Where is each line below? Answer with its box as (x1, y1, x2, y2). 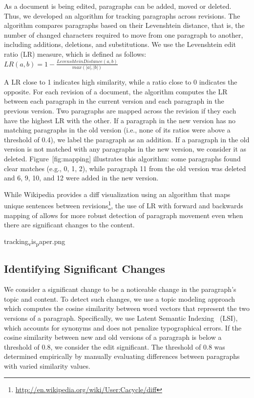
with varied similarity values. (4, 360, 90, 371)
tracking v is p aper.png (4, 236, 65, 247)
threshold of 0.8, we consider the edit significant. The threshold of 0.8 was (4, 341, 225, 352)
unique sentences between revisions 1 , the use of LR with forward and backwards (4, 199, 243, 211)
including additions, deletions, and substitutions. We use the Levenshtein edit (4, 39, 236, 49)
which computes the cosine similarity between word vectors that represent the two (4, 303, 250, 313)
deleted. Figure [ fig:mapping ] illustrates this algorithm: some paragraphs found (4, 154, 241, 163)
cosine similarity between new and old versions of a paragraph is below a (4, 332, 222, 342)
